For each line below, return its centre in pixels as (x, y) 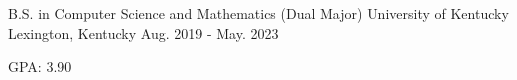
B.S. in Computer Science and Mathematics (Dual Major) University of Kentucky (258, 13)
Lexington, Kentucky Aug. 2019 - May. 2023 (143, 32)
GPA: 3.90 (40, 66)
